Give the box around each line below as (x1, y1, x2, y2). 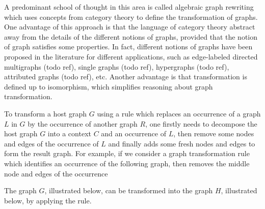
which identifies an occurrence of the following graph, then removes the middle (4, 158, 250, 168)
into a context (47, 128, 91, 139)
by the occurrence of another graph (28, 118, 138, 129)
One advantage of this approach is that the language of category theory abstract (4, 21, 255, 32)
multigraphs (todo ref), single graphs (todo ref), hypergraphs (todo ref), (4, 61, 229, 72)
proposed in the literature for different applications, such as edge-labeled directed (4, 51, 258, 62)
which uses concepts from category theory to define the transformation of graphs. (4, 11, 258, 22)
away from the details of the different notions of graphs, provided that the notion (4, 31, 258, 42)
